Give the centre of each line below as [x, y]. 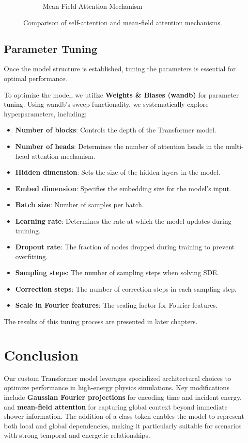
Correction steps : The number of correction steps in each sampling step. [126, 288]
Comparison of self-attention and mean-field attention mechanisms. [123, 22]
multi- [234, 146]
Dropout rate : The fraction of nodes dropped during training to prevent [125, 247]
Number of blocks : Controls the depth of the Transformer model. [116, 130]
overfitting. [31, 256]
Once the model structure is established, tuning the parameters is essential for [120, 69]
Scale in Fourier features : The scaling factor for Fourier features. [116, 305]
